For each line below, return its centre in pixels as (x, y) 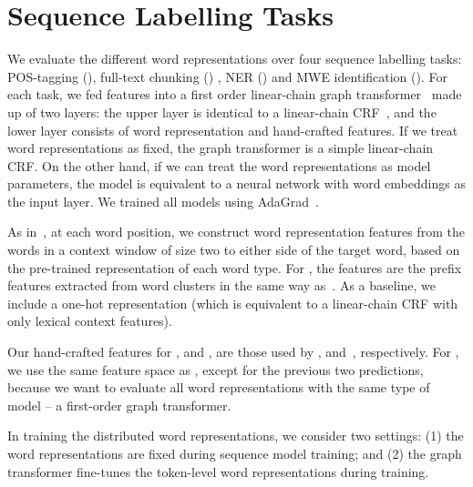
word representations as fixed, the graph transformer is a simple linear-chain (221, 148)
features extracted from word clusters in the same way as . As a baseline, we (222, 285)
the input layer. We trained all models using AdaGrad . (163, 201)
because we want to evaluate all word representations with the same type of (219, 387)
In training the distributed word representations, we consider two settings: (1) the (236, 436)
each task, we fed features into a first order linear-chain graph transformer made (235, 94)
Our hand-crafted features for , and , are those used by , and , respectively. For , (233, 352)
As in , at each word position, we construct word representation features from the (236, 232)
